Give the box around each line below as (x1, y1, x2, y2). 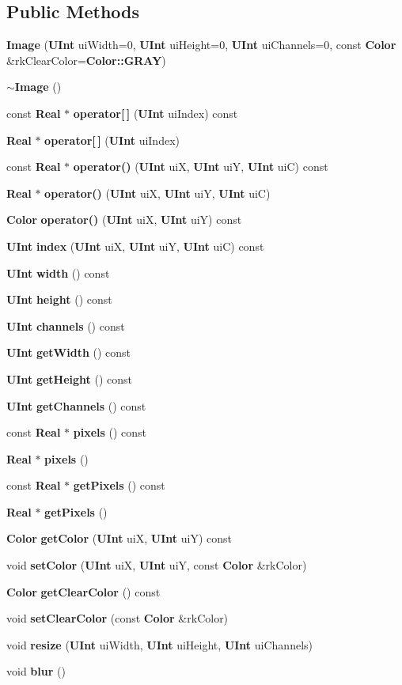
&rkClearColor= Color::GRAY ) (6, 51, 166, 68)
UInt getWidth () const (6, 344, 131, 361)
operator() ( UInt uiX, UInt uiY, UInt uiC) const (73, 158, 328, 175)
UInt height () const (6, 291, 112, 308)
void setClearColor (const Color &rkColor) (6, 610, 229, 626)
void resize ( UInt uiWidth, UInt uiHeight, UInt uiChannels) (6, 636, 313, 653)
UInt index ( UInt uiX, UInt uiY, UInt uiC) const (6, 237, 264, 254)
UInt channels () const (6, 317, 125, 334)
